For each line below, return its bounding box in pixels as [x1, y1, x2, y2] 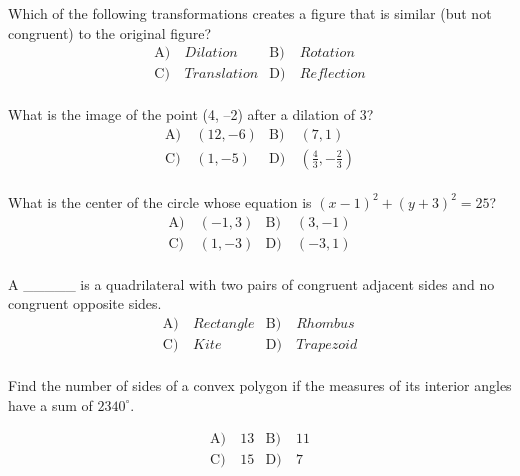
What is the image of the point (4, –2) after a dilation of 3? [8, 104, 374, 125]
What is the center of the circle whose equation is [8, 191, 312, 212]
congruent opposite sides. [8, 293, 162, 314]
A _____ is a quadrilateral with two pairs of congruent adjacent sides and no [8, 273, 495, 294]
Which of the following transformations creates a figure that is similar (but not [8, 3, 492, 23]
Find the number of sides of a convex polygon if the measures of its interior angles [8, 374, 512, 395]
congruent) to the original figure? [8, 22, 212, 43]
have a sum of [8, 394, 93, 415]
